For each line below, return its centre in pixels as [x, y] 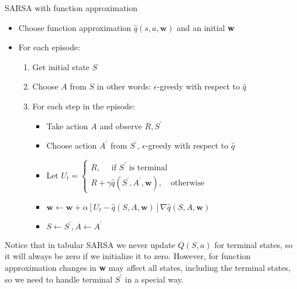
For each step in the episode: [84, 106]
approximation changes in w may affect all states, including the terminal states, [148, 267]
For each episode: [49, 47]
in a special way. [154, 279]
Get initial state [61, 66]
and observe [121, 125]
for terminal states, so [253, 244]
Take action [67, 125]
